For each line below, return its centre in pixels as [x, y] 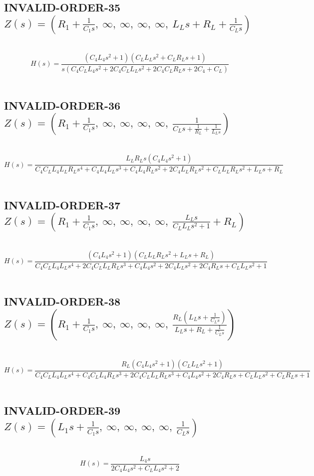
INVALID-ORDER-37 [62, 205]
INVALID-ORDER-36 [62, 105]
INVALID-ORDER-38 [62, 301]
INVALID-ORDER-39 [62, 410]
